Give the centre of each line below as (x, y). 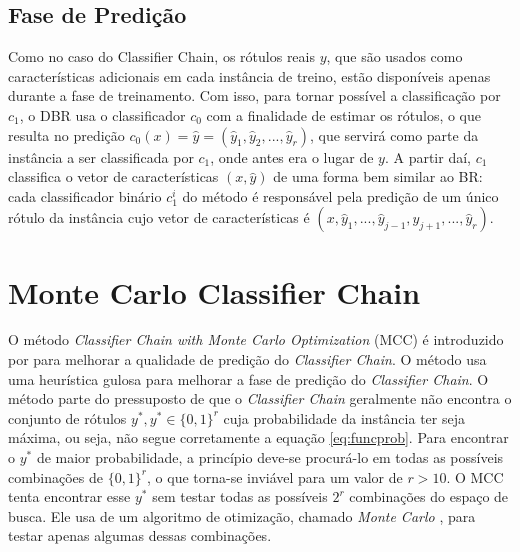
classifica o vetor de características (113, 176)
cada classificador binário (85, 195)
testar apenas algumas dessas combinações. (140, 535)
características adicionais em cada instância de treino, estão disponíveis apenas (249, 75)
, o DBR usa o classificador (102, 114)
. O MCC (475, 476)
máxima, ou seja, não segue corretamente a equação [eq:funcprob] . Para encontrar (258, 437)
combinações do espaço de (429, 496)
